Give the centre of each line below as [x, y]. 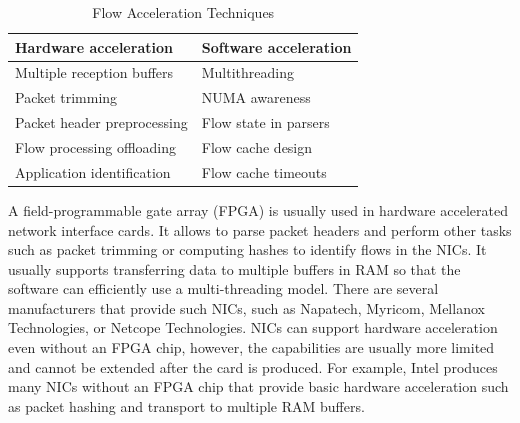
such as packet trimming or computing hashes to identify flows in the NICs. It [247, 249]
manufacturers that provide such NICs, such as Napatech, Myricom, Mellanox [246, 307]
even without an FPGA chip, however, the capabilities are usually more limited [251, 347]
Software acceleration [276, 46]
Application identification [93, 171]
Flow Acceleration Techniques [183, 12]
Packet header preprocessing [101, 122]
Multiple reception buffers [94, 72]
